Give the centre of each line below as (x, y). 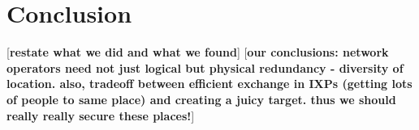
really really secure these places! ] (101, 115)
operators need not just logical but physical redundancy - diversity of (205, 67)
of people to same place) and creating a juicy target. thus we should (201, 99)
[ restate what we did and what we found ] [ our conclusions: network (198, 52)
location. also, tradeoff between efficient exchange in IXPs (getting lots (209, 84)
